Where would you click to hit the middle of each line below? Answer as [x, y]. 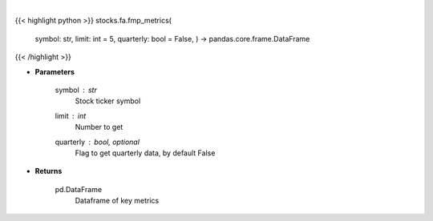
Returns [49, 171]
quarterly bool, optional [97, 142]
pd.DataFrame [79, 189]
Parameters [55, 71]
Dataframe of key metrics [117, 201]
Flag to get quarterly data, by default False [145, 153]
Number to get [99, 127]
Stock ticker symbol [108, 101]
